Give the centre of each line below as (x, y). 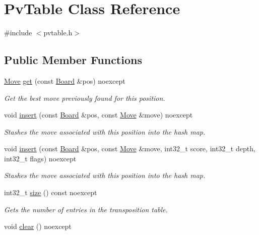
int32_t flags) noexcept (40, 158)
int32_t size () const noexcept (51, 192)
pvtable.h (58, 33)
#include (18, 33)
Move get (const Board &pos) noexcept (65, 80)
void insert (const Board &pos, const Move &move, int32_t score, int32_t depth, (130, 149)
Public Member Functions (73, 60)
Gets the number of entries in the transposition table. (86, 209)
